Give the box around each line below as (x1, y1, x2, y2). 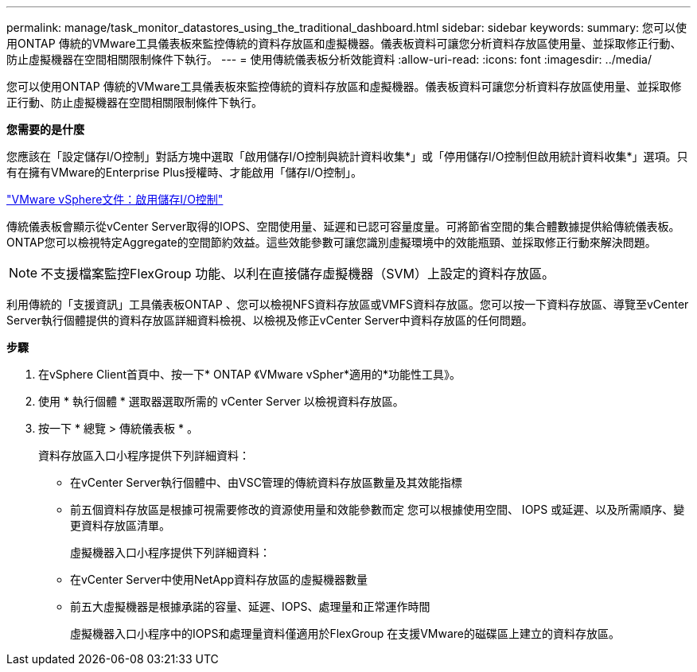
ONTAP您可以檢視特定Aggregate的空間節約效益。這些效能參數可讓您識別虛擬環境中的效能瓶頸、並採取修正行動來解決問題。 (6, 235, 656, 249)
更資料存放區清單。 (70, 519, 170, 532)
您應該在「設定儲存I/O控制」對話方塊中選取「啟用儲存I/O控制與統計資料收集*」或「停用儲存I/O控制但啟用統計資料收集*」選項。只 (6, 150, 688, 163)
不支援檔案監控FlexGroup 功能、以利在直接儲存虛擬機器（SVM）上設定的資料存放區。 (41, 266, 555, 282)
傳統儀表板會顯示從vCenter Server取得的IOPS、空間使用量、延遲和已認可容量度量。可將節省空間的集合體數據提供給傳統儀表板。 (6, 219, 680, 233)
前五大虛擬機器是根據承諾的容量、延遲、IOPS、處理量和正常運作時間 (70, 600, 430, 613)
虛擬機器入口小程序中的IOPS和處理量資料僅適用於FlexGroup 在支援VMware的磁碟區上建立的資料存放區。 (70, 627, 621, 640)
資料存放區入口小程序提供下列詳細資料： (38, 449, 250, 462)
